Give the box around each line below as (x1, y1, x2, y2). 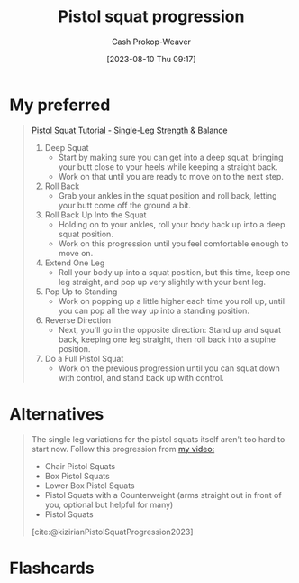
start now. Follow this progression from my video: (31, 443, 215, 454)
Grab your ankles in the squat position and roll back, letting (58, 190, 277, 200)
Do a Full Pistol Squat (44, 353, 124, 364)
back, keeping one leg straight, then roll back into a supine (58, 334, 276, 345)
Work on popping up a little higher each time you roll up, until (58, 295, 285, 306)
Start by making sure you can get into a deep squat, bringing (58, 152, 284, 162)
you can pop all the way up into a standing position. (58, 305, 250, 316)
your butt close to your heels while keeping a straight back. (58, 161, 278, 172)
